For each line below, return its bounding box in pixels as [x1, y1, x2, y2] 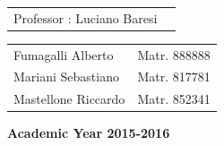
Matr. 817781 [137, 67, 211, 86]
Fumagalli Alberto [13, 45, 114, 64]
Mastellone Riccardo [13, 90, 125, 108]
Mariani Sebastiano [13, 67, 119, 86]
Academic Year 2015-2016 [7, 124, 170, 142]
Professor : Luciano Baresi [13, 8, 158, 27]
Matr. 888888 [137, 45, 211, 64]
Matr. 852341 [137, 90, 211, 108]
